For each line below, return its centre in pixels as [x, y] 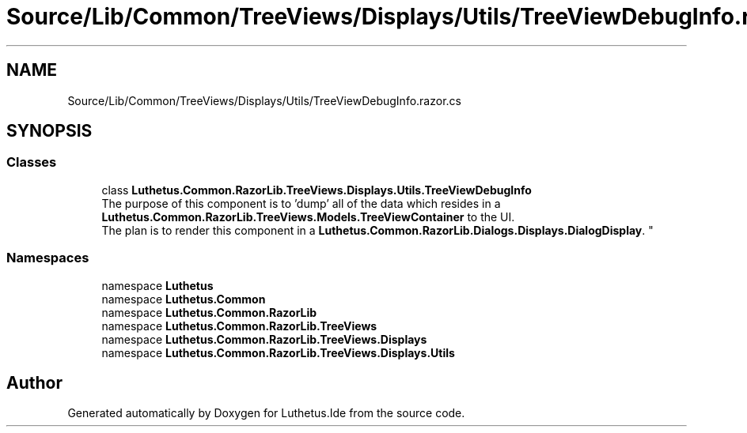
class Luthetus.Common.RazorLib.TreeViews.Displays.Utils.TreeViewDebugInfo [317, 190]
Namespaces [48, 258]
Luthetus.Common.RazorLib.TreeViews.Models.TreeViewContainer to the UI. [308, 216]
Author [34, 382]
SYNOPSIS [49, 131]
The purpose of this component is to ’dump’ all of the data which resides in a [301, 203]
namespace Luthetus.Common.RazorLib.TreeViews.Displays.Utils [278, 352]
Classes [32, 162]
